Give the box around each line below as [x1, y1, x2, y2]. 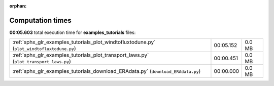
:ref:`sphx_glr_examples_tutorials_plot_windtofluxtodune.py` [12, 38, 156, 46]
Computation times [9, 16, 72, 25]
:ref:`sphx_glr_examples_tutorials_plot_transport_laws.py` [12, 52, 149, 59]
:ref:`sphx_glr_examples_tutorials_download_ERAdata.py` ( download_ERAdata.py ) [12, 68, 201, 75]
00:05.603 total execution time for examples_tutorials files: [9, 29, 136, 35]
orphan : [9, 3, 27, 9]
